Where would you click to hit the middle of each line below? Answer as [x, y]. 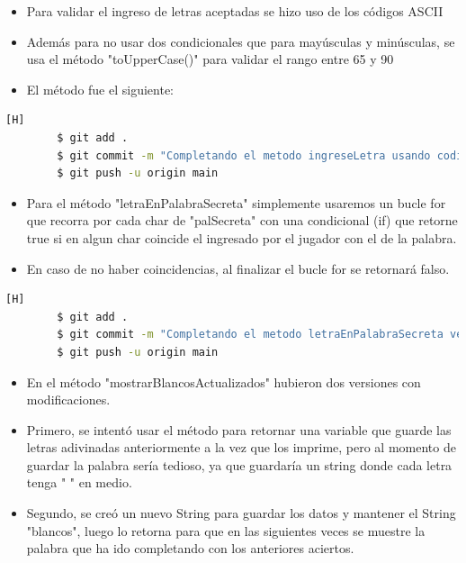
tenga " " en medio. [79, 482]
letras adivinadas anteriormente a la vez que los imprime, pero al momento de [241, 447]
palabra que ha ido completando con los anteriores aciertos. [190, 548]
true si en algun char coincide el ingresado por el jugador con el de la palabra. [242, 237]
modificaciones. [68, 400]
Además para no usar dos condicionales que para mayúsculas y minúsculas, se [241, 41]
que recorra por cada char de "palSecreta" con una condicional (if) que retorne [242, 220]
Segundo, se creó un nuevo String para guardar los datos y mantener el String [241, 513]
